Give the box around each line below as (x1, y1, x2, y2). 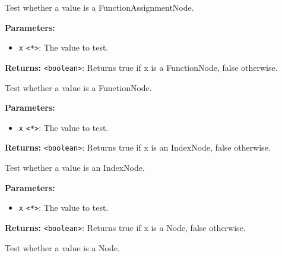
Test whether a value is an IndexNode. (5, 161, 145, 173)
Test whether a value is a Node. (5, 241, 120, 254)
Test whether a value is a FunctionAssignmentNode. (5, 1, 194, 13)
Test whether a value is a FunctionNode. (5, 81, 152, 93)
